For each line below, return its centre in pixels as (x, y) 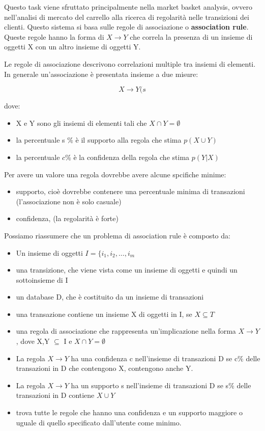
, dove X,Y (33, 341)
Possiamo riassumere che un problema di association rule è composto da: (117, 235)
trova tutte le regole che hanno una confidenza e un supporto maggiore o (129, 412)
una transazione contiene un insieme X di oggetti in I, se (104, 314)
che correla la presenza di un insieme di (191, 36)
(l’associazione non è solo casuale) (69, 201)
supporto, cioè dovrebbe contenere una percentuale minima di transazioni (130, 191)
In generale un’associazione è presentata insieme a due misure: (101, 74)
